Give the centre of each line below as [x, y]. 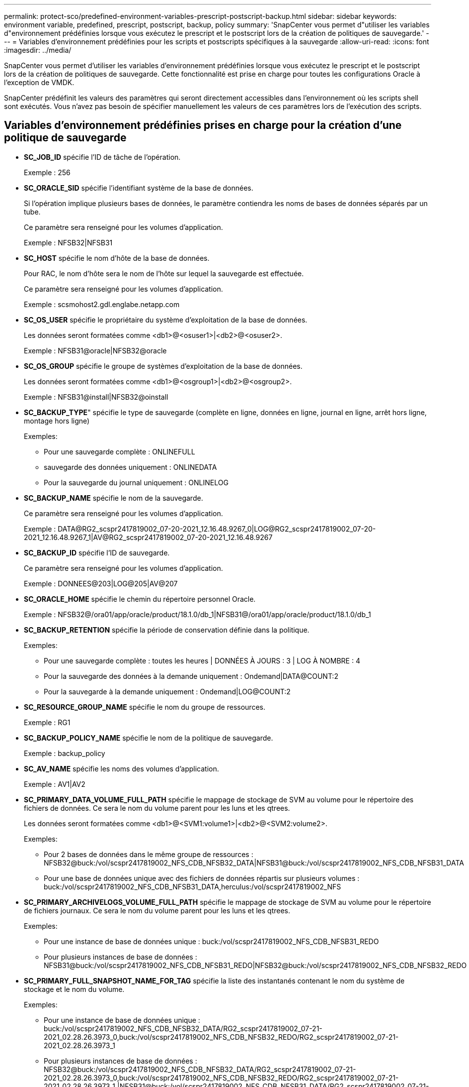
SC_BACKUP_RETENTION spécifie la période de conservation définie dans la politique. [167, 630]
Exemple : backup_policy [65, 753]
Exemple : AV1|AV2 [55, 784]
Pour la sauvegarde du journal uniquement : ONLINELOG [136, 482]
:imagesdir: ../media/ [38, 50]
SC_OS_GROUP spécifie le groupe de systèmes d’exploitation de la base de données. [163, 366]
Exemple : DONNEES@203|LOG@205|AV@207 [101, 583]
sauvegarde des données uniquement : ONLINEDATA [130, 467]
